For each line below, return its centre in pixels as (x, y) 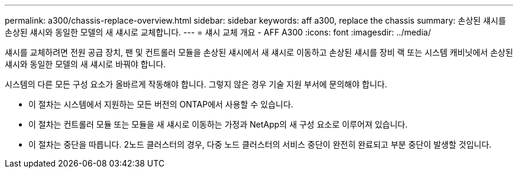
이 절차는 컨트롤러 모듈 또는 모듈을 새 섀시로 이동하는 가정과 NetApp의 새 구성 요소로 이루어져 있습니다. (218, 124)
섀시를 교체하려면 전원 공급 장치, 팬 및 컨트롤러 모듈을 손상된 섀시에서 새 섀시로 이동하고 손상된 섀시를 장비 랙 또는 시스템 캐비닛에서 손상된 (259, 52)
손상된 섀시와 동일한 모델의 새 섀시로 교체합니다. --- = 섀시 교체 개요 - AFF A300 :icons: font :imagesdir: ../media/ (218, 32)
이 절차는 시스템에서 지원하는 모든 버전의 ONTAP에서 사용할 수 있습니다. (161, 104)
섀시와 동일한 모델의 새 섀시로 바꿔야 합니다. (85, 64)
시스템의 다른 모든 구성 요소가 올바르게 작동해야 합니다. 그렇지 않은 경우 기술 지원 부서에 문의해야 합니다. (196, 84)
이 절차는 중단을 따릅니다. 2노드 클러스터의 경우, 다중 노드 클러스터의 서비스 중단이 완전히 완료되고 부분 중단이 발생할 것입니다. (260, 144)
